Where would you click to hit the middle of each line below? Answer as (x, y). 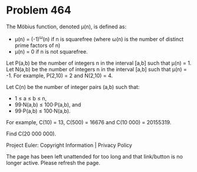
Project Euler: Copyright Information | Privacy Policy (69, 145)
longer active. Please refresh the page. (53, 163)
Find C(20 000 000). (31, 134)
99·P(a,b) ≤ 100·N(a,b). (42, 111)
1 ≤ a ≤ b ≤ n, (31, 98)
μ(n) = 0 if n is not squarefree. (51, 51)
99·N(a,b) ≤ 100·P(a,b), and (48, 104)
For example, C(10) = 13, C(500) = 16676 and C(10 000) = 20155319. (89, 122)
